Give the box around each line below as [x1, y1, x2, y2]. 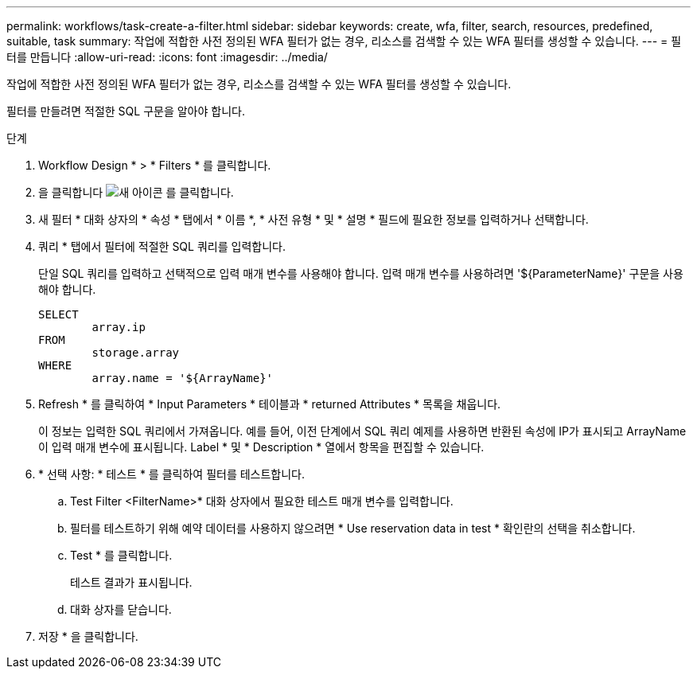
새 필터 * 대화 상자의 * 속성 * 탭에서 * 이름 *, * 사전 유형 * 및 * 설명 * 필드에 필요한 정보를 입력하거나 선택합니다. [38, 213, 589, 226]
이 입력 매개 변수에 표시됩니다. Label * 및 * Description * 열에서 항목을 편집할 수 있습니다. [38, 440, 485, 454]
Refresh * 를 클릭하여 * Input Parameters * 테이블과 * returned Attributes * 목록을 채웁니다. [38, 397, 501, 411]
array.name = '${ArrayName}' [92, 372, 274, 384]
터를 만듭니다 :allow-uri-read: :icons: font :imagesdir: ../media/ [6, 50, 328, 64]
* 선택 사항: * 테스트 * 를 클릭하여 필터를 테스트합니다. [38, 467, 306, 481]
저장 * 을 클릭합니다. [38, 630, 138, 643]
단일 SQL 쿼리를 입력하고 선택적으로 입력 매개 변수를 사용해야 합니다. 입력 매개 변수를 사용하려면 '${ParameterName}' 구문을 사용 [38, 267, 683, 280]
